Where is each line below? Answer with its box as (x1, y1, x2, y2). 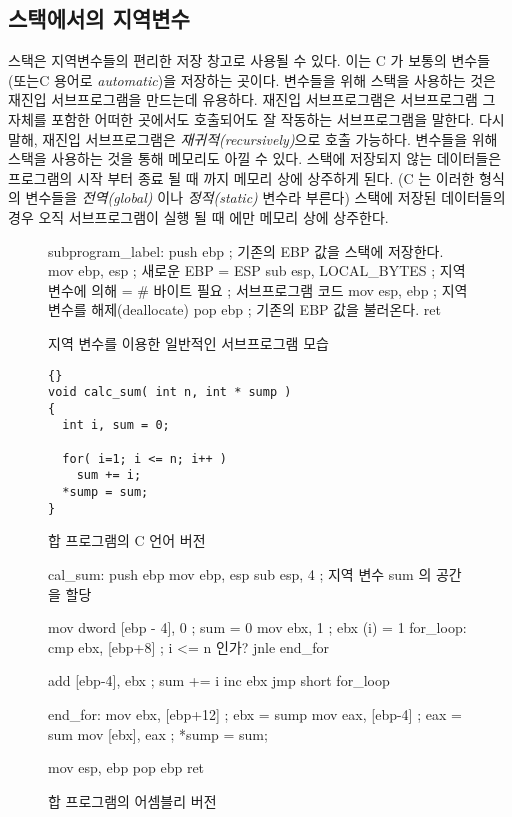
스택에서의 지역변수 (8, 3, 190, 34)
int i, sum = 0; (62, 418, 170, 433)
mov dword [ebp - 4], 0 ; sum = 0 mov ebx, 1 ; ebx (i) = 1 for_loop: (48, 617, 467, 638)
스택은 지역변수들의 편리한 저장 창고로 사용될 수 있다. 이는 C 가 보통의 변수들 (8, 50, 491, 71)
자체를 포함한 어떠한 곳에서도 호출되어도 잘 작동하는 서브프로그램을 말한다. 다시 (8, 108, 505, 129)
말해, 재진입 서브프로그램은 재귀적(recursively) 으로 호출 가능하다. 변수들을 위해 (8, 128, 498, 149)
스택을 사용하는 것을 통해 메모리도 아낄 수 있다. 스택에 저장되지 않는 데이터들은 (8, 148, 502, 169)
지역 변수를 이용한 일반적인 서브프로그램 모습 (48, 332, 329, 353)
